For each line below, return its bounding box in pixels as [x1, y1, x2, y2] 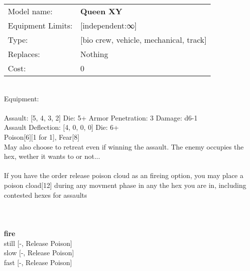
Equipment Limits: [8, 20, 73, 31]
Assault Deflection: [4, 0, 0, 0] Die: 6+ [4, 122, 119, 132]
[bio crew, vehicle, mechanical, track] [80, 34, 207, 45]
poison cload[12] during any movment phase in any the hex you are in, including [4, 180, 247, 190]
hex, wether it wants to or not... [4, 151, 100, 161]
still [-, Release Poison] [4, 238, 72, 248]
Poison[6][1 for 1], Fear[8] [4, 131, 80, 142]
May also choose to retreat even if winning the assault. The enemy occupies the [4, 141, 244, 151]
